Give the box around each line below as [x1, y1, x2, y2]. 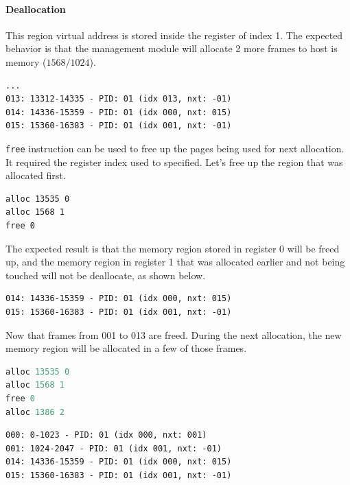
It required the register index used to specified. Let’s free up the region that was [5, 154, 343, 169]
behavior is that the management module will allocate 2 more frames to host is [5, 41, 338, 56]
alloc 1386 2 [5, 407, 65, 417]
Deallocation [5, 1, 66, 16]
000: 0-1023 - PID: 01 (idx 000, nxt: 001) [5, 430, 207, 440]
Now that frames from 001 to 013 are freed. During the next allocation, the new [5, 327, 342, 342]
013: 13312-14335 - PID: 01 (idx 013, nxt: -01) [5, 94, 232, 104]
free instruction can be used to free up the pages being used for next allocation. [5, 141, 345, 155]
